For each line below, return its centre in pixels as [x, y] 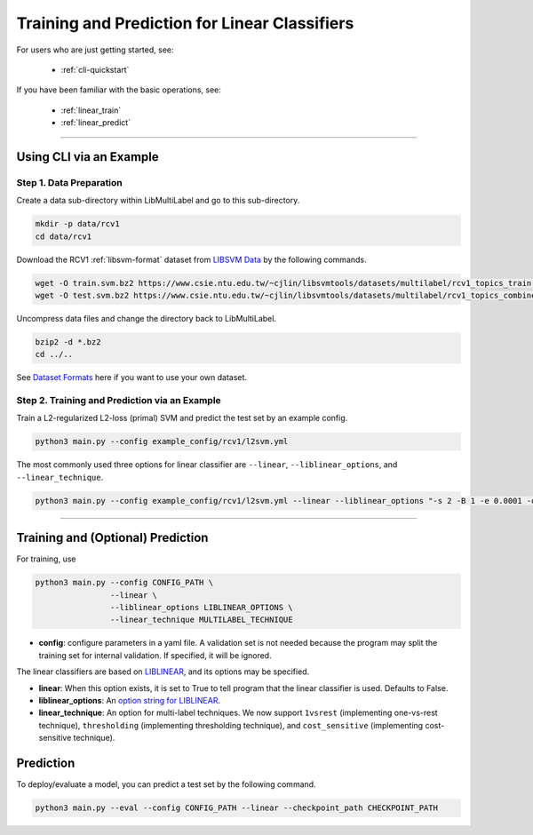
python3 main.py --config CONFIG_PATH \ [124, 583]
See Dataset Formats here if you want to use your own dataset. [132, 378]
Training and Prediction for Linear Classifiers [185, 23]
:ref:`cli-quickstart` [95, 69]
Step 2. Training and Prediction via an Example [119, 401]
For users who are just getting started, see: [95, 50]
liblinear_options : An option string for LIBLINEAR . [130, 701]
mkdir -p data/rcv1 [77, 224]
